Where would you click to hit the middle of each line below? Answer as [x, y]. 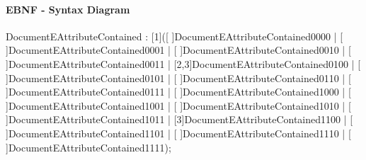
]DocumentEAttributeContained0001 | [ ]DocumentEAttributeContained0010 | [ [178, 50]
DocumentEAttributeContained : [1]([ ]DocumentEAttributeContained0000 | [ [175, 36]
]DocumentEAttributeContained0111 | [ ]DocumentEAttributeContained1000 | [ [178, 92]
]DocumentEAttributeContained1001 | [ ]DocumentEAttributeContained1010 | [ [178, 105]
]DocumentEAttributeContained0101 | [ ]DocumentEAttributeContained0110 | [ [178, 78]
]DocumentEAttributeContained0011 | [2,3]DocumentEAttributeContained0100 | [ [183, 63]
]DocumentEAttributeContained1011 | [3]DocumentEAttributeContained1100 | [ [179, 119]
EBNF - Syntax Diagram [68, 9]
